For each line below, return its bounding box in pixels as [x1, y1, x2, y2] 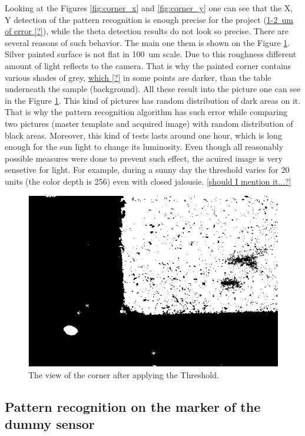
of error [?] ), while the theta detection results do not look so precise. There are [5, 25, 289, 37]
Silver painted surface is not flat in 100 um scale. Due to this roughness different [5, 48, 297, 60]
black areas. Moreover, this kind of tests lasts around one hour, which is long [5, 129, 282, 141]
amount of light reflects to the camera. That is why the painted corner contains [5, 59, 291, 71]
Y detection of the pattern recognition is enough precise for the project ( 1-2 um [5, 13, 293, 25]
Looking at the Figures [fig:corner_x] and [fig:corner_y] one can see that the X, [5, 2, 293, 14]
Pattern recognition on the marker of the [5, 398, 261, 416]
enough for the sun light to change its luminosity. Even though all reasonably [5, 140, 284, 153]
